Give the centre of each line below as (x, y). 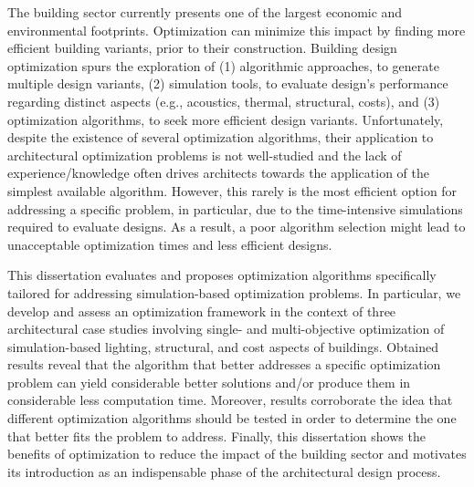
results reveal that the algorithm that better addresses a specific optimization (224, 364)
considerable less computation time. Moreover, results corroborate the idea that (230, 400)
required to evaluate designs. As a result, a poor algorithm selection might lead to (237, 227)
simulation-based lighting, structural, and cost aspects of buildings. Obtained (223, 346)
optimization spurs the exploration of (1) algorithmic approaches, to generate (223, 65)
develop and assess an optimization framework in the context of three (202, 311)
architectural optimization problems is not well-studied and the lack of (205, 155)
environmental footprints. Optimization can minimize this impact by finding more (237, 30)
